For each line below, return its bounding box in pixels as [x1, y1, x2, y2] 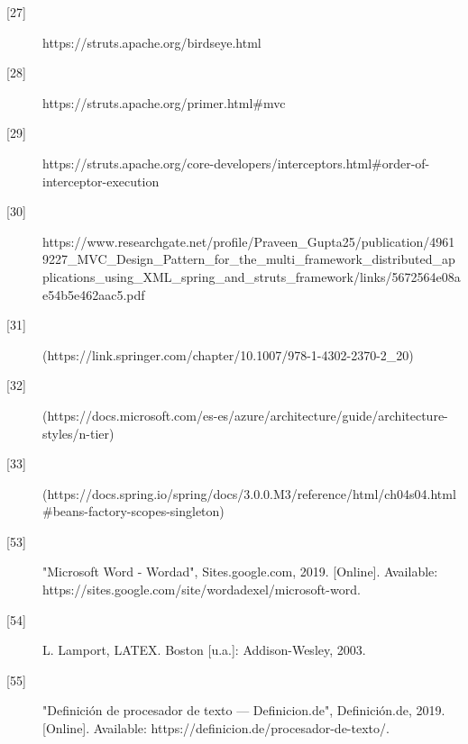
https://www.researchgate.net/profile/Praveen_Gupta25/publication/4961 [42, 231, 455, 250]
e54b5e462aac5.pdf [42, 285, 145, 304]
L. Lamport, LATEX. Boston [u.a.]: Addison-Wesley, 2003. [42, 640, 366, 659]
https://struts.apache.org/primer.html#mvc [42, 93, 286, 112]
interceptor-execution [42, 171, 160, 190]
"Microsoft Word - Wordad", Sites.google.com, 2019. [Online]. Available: [42, 562, 438, 581]
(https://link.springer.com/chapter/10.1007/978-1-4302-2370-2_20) [42, 345, 414, 364]
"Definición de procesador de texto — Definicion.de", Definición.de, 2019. [42, 701, 445, 720]
